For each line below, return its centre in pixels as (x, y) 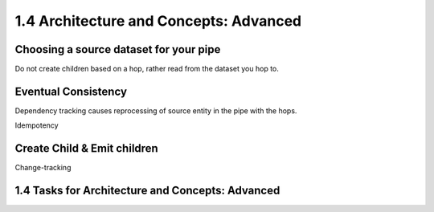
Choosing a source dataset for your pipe (118, 49)
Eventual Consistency (71, 91)
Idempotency (37, 125)
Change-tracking (43, 168)
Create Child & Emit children (86, 149)
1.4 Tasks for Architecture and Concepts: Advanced (147, 191)
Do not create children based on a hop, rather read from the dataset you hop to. (147, 69)
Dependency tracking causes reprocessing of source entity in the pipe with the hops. (156, 110)
